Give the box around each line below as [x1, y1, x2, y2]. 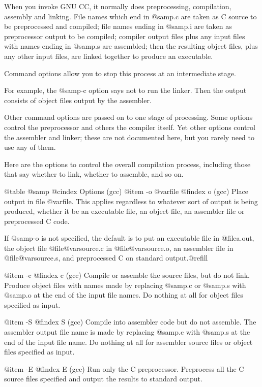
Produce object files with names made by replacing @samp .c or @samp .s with [4, 279, 246, 290]
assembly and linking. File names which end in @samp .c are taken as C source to [4, 11, 257, 21]
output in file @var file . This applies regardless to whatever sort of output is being [4, 196, 258, 206]
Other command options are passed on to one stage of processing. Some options [4, 112, 253, 122]
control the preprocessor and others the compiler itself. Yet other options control [4, 121, 255, 132]
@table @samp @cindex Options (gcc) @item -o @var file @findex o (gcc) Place [4, 185, 248, 196]
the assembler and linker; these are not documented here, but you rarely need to [4, 132, 254, 142]
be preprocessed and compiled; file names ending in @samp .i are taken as [4, 21, 232, 31]
